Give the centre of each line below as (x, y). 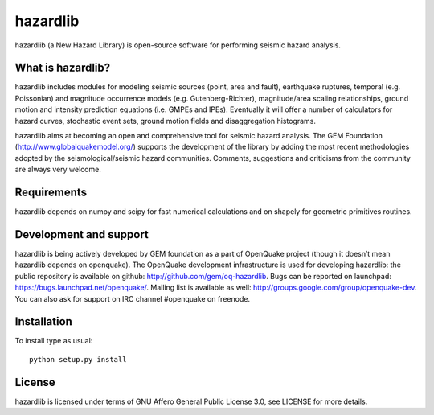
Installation (43, 322)
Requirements (51, 192)
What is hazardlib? (63, 68)
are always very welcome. (58, 170)
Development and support (82, 234)
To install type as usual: (54, 341)
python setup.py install (78, 359)
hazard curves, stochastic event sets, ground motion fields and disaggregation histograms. (166, 121)
